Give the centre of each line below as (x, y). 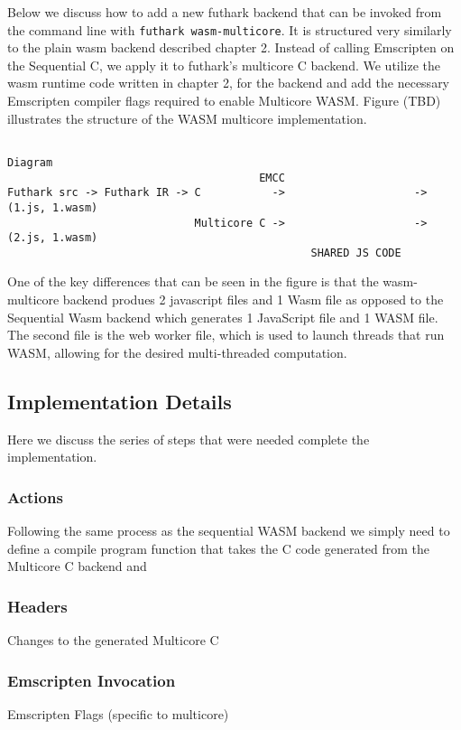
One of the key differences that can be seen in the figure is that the (193, 281)
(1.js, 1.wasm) (53, 207)
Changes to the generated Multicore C (113, 640)
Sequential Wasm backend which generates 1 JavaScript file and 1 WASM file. (223, 317)
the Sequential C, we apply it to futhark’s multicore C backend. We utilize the (224, 65)
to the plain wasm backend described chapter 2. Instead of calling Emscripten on (231, 47)
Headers (37, 606)
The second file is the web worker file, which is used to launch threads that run (226, 335)
